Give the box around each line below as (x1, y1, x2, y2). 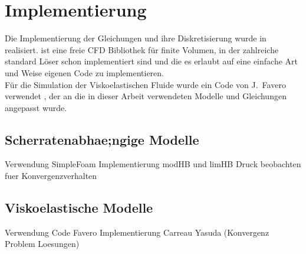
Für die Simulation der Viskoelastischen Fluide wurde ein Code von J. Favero (5, 78, 286, 90)
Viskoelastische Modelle (5, 198, 153, 217)
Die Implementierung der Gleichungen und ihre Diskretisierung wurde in (5, 32, 266, 44)
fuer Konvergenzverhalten (5, 170, 97, 182)
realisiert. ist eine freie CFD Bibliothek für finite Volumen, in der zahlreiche (5, 43, 279, 56)
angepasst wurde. (5, 101, 67, 113)
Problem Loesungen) (5, 237, 80, 250)
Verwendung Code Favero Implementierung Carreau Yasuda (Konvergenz (5, 226, 269, 238)
